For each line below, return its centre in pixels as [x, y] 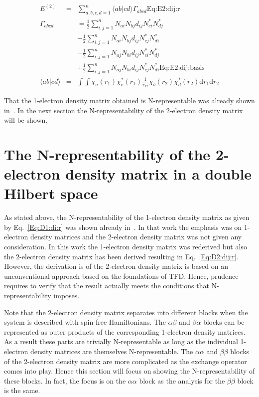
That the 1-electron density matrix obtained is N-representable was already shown [129, 100]
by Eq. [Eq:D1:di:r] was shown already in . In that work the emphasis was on [123, 227]
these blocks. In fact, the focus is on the [65, 380]
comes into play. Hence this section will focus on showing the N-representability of [129, 371]
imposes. [66, 295]
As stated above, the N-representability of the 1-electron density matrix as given [127, 217]
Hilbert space [51, 193]
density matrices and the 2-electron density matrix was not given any [136, 237]
